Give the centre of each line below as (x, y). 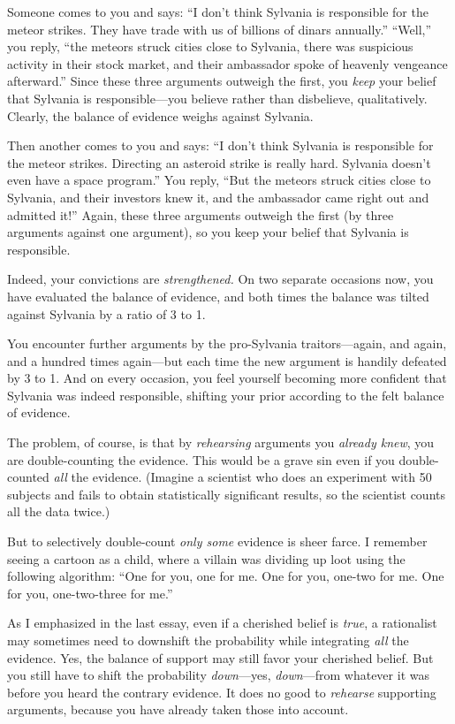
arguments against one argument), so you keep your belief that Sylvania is (208, 232)
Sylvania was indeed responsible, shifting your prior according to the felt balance (226, 395)
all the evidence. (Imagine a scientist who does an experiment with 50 (243, 477)
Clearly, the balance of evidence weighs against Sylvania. (160, 115)
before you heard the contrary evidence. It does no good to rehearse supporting (222, 692)
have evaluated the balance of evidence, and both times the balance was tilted (218, 296)
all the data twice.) (59, 511)
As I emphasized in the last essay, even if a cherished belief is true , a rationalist (222, 623)
